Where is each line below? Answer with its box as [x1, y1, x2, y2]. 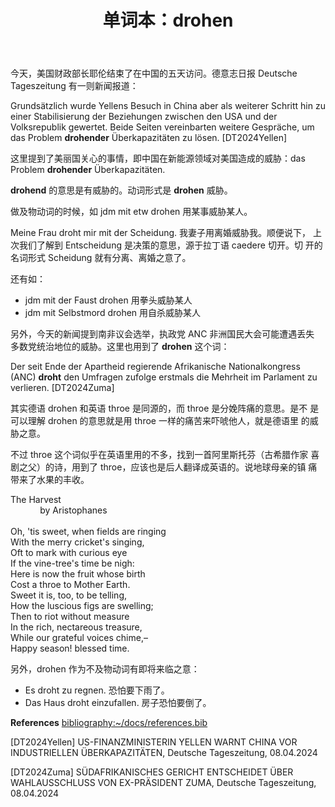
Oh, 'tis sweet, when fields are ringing [10, 526, 167, 538]
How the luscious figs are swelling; [10, 600, 154, 612]
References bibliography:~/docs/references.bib [10, 717, 208, 729]
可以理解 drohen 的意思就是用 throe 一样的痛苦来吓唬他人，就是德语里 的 [10, 415, 310, 427]
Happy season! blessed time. [10, 642, 130, 655]
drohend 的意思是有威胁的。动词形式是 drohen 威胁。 [10, 184, 233, 196]
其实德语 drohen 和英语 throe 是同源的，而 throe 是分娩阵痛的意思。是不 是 [10, 402, 320, 415]
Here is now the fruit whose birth [10, 568, 146, 580]
